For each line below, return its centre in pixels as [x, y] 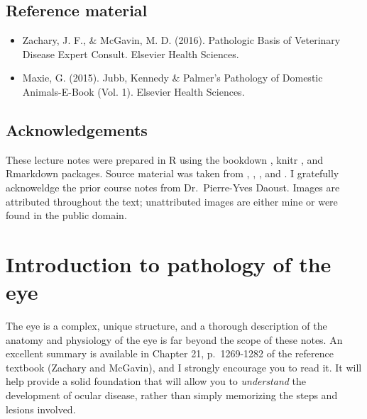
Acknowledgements [77, 129]
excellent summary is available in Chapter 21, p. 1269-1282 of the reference [170, 353]
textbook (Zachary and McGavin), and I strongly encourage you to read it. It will [184, 367]
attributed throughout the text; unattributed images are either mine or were [172, 201]
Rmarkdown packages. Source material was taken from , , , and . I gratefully [172, 173]
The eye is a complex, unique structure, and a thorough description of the [166, 326]
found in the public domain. [66, 215]
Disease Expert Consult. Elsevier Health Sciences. [131, 54]
